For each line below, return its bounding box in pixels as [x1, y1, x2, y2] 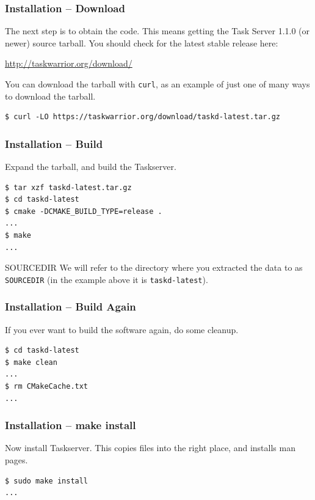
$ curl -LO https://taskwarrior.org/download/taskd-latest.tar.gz [5, 112, 281, 122]
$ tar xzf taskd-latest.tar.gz [5, 183, 132, 192]
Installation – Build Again [5, 299, 136, 314]
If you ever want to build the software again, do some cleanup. [5, 323, 239, 336]
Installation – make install [5, 417, 136, 433]
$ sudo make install [5, 476, 89, 485]
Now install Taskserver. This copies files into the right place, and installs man [5, 441, 295, 454]
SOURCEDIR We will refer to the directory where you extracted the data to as [5, 261, 303, 274]
